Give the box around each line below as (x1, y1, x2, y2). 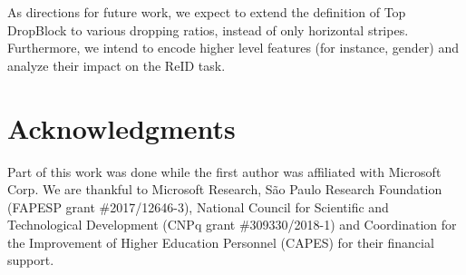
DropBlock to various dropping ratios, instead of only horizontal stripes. (7, 20, 409, 39)
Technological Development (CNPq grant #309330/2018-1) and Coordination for (7, 215, 457, 234)
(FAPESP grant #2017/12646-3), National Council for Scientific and (7, 197, 389, 216)
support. (7, 250, 54, 270)
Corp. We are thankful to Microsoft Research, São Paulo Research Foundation (7, 180, 442, 199)
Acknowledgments (7, 109, 236, 146)
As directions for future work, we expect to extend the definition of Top (7, 3, 406, 21)
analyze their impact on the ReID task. (7, 55, 226, 74)
